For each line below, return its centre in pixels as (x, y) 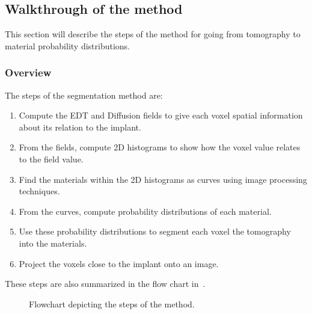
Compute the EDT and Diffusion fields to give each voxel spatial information (161, 115)
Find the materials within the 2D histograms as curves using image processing (163, 179)
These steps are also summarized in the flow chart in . (105, 284)
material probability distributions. (67, 45)
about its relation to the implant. (80, 127)
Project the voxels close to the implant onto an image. (119, 263)
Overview (28, 72)
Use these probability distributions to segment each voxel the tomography (155, 231)
